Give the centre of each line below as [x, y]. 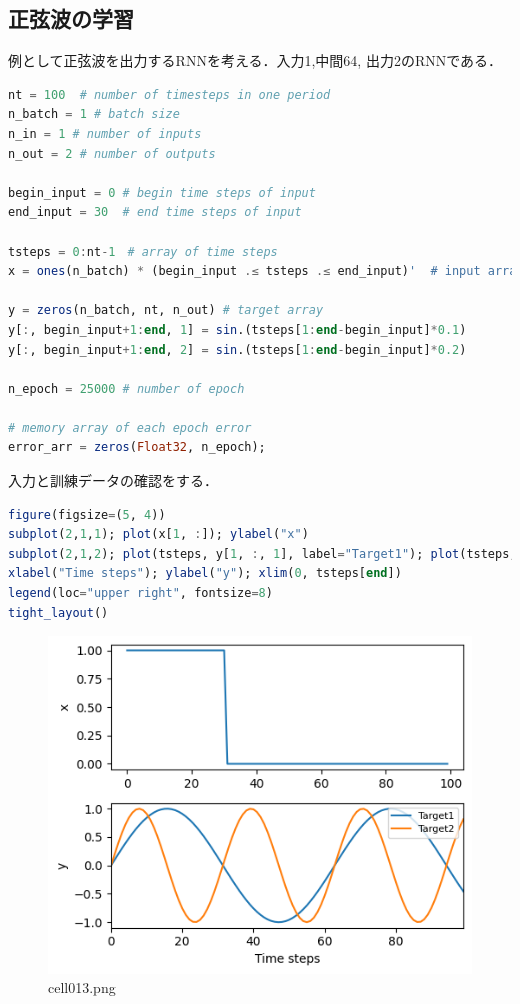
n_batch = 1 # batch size [94, 114]
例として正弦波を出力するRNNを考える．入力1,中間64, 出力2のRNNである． [255, 60]
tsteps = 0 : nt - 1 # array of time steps [143, 251]
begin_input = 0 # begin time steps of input [162, 192]
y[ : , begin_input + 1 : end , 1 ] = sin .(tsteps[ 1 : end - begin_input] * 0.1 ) [237, 329]
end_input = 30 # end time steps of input [155, 212]
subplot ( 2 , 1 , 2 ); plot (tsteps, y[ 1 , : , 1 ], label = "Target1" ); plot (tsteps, [262, 553]
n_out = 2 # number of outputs [112, 153]
